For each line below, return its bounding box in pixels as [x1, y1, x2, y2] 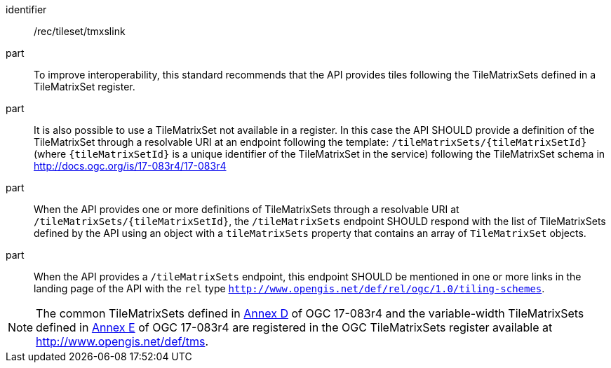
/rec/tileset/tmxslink [34, 25, 126, 37]
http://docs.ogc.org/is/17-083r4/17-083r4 [34, 160, 227, 172]
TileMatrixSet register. [34, 81, 135, 93]
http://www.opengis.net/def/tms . [36, 334, 208, 348]
